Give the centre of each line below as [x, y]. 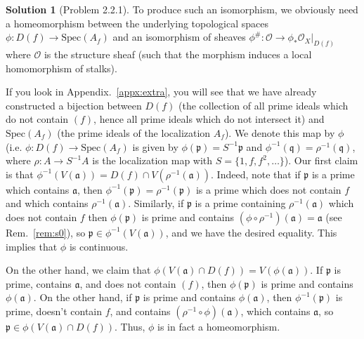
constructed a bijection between [74, 105]
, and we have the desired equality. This [251, 232]
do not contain [37, 119]
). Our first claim [321, 160]
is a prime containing [240, 203]
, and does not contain [128, 283]
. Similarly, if [156, 203]
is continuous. [99, 246]
